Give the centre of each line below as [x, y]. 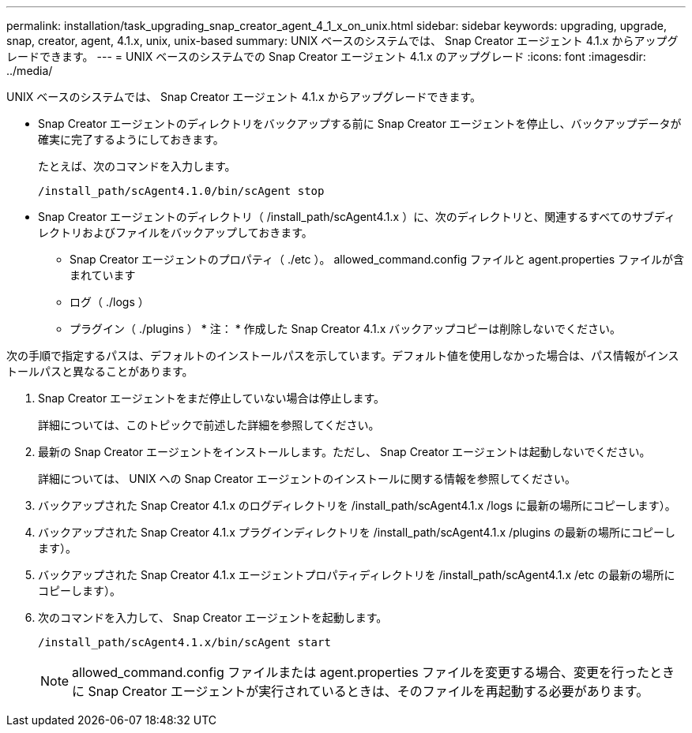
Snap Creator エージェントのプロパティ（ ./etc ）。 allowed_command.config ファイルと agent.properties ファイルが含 [377, 259]
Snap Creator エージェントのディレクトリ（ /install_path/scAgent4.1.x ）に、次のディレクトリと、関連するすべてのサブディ [357, 217]
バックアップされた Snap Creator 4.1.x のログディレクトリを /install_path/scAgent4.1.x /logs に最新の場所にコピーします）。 [357, 505]
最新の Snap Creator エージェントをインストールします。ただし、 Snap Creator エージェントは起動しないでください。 [344, 452]
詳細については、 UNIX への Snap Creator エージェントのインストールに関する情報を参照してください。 [307, 479]
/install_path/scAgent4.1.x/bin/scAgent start [184, 642]
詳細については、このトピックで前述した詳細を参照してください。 [209, 425]
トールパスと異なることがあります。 [100, 371]
